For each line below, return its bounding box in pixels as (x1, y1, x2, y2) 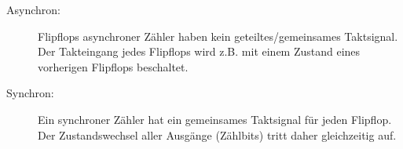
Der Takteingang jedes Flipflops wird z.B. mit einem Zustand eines (38, 43, 361, 60)
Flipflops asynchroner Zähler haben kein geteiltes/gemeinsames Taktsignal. (38, 27, 398, 44)
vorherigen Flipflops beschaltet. (38, 58, 189, 74)
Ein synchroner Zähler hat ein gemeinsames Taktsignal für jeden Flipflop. (38, 111, 392, 127)
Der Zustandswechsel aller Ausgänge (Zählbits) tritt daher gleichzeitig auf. (38, 126, 397, 143)
